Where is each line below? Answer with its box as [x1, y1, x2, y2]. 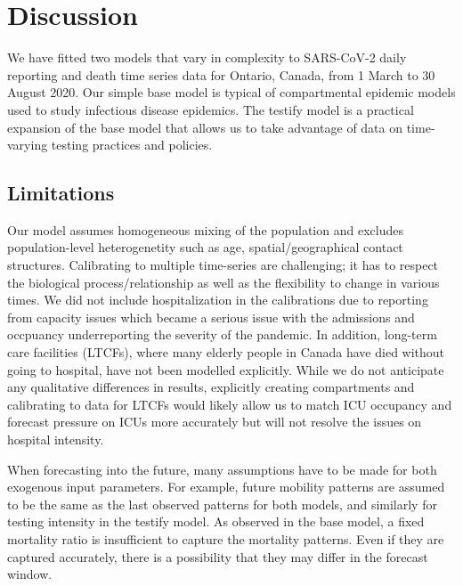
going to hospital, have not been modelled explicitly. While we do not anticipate [7, 360, 444, 378]
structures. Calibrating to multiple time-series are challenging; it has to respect [7, 256, 439, 274]
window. [7, 565, 53, 583]
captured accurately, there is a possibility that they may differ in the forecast [7, 547, 428, 566]
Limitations [7, 179, 115, 207]
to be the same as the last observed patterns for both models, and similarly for [7, 494, 437, 513]
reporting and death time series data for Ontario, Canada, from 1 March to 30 [7, 65, 435, 84]
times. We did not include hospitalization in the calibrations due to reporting [7, 290, 428, 309]
